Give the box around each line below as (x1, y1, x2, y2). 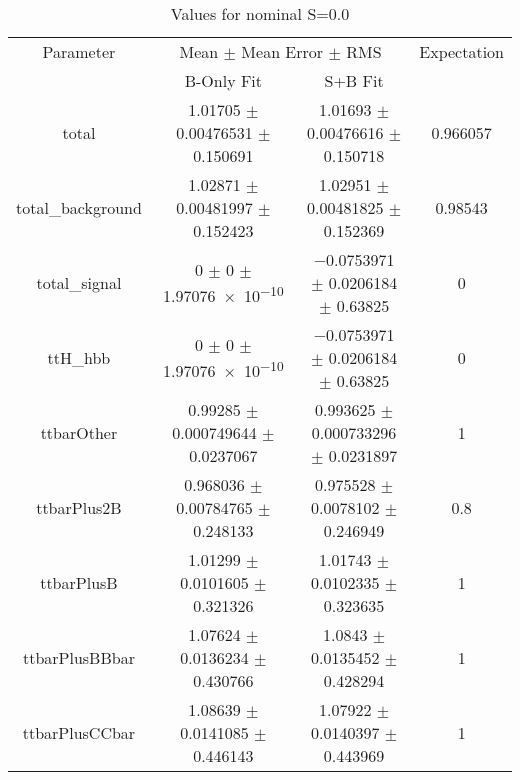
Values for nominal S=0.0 (170, 2, 350, 25)
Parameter (42, 40, 116, 63)
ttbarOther (40, 421, 118, 444)
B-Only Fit (184, 69, 263, 92)
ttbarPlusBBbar (22, 646, 135, 669)
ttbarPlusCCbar (22, 721, 136, 744)
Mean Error (241, 40, 324, 63)
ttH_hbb (47, 346, 111, 369)
